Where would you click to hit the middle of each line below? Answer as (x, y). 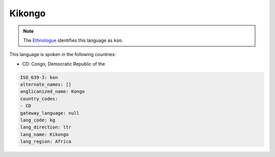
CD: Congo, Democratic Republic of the (64, 64)
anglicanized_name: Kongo (52, 91)
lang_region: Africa (46, 142)
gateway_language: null (50, 113)
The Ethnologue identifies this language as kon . (73, 40)
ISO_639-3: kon (39, 77)
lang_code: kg (38, 120)
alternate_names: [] (46, 85)
